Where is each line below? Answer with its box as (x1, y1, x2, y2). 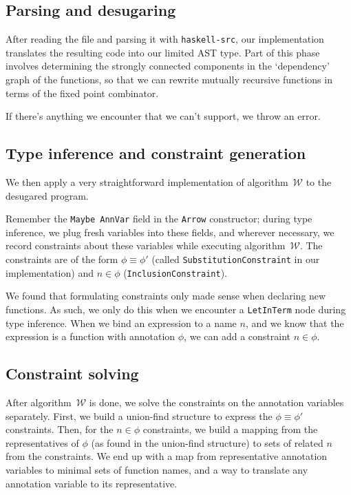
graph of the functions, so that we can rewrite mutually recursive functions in (6, 72, 332, 87)
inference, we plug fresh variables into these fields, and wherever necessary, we (6, 224, 334, 239)
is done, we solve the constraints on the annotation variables (89, 395, 344, 410)
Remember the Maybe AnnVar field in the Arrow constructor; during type (6, 211, 312, 226)
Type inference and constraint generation (6, 143, 306, 164)
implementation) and (6, 265, 94, 280)
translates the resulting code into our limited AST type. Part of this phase (6, 45, 320, 59)
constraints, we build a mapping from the (142, 422, 318, 436)
